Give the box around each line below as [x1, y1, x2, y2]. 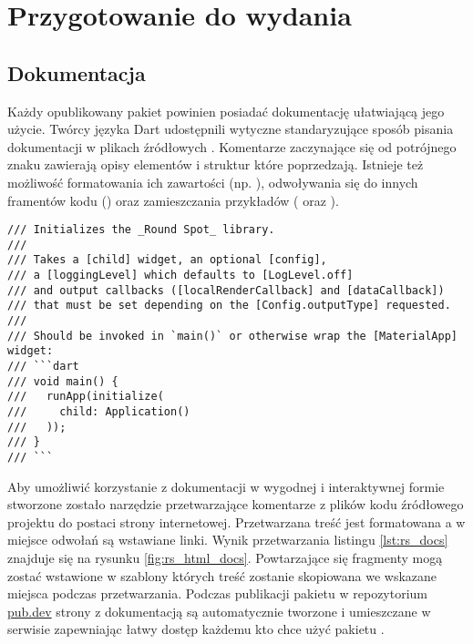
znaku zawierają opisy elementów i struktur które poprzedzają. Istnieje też [7, 155, 424, 174]
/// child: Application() [7, 405, 190, 419]
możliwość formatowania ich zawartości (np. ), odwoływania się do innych [7, 172, 418, 191]
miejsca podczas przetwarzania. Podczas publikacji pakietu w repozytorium [7, 584, 428, 603]
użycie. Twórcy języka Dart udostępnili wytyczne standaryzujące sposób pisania [7, 119, 454, 138]
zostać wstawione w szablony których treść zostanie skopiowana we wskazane [7, 566, 437, 585]
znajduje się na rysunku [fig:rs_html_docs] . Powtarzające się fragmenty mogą [7, 548, 443, 567]
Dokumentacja [7, 58, 146, 87]
